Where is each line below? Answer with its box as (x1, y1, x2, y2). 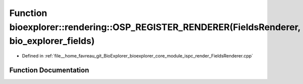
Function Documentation (9, 65, 89, 74)
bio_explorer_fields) (9, 35, 95, 47)
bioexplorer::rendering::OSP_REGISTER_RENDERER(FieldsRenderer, (9, 21, 300, 32)
